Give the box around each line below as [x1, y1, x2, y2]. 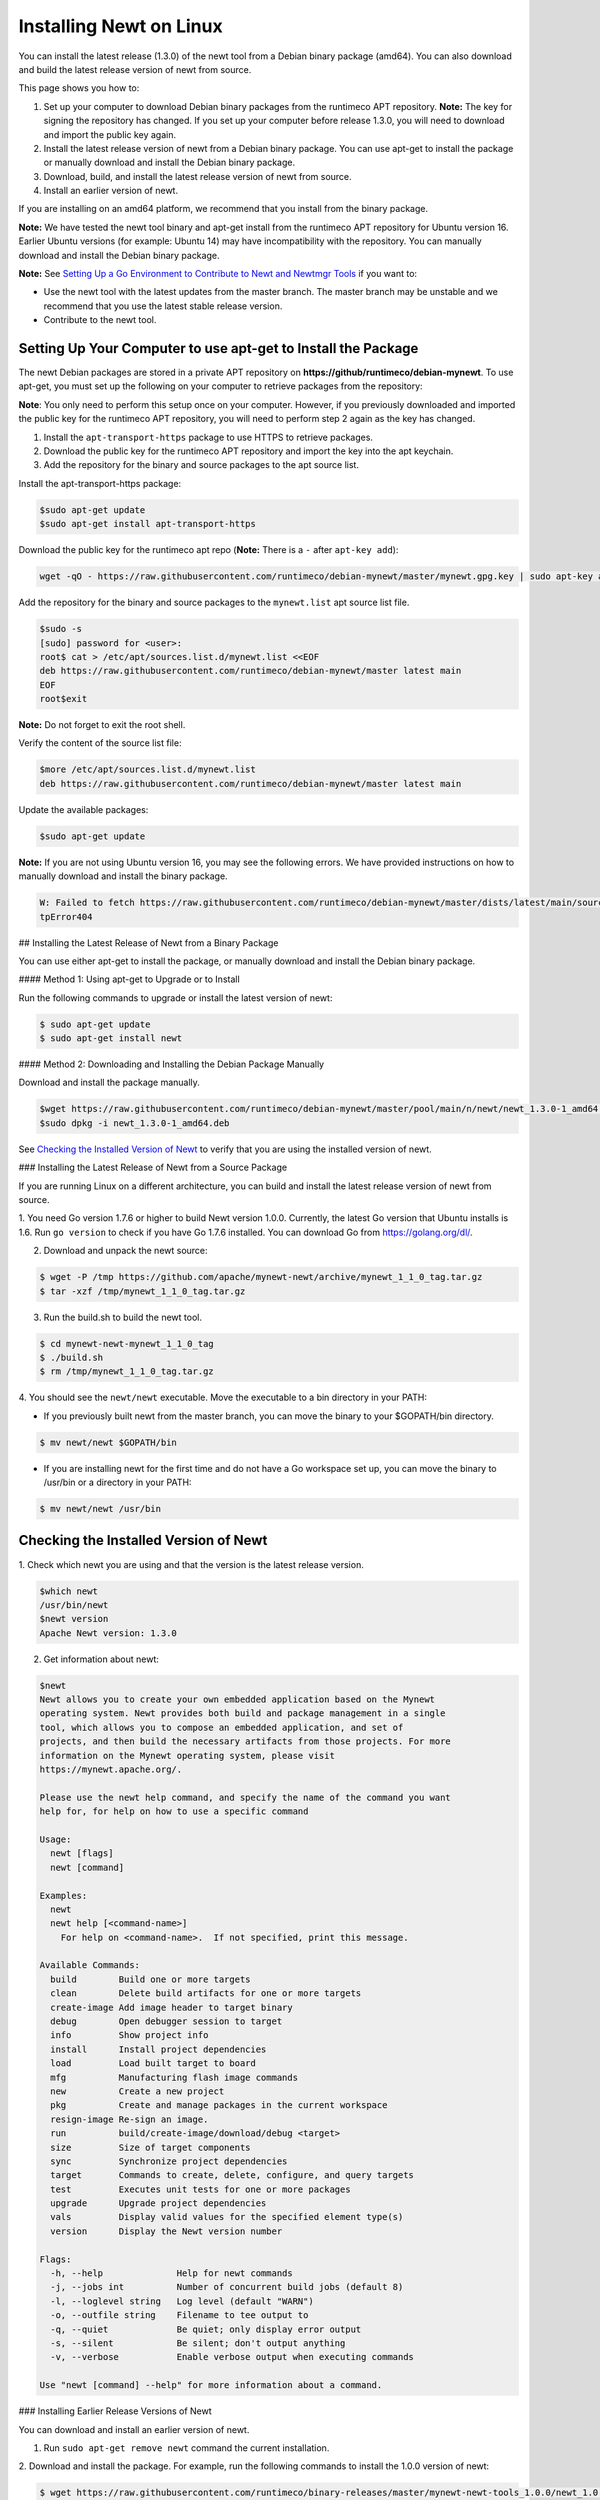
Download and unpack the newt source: [43, 1245, 209, 1257]
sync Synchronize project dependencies [50, 2155, 288, 2167]
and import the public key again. [43, 128, 177, 140]
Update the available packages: [18, 803, 149, 815]
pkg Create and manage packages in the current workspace [50, 2100, 388, 2111]
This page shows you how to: [18, 82, 140, 94]
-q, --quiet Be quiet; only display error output [50, 2323, 362, 2335]
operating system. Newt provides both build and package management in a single [39, 1708, 446, 1719]
